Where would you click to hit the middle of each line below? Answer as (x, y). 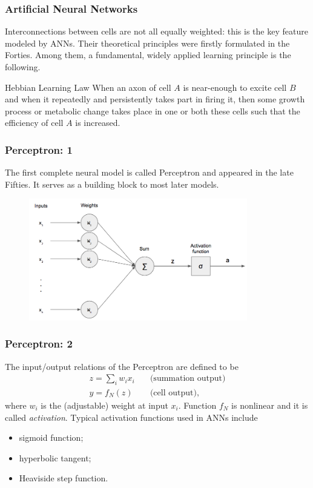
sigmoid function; (51, 437)
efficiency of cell (34, 123)
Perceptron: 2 (39, 344)
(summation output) (188, 379)
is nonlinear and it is (270, 405)
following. (23, 67)
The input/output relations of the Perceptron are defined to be (122, 366)
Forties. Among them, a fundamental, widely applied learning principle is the (148, 55)
